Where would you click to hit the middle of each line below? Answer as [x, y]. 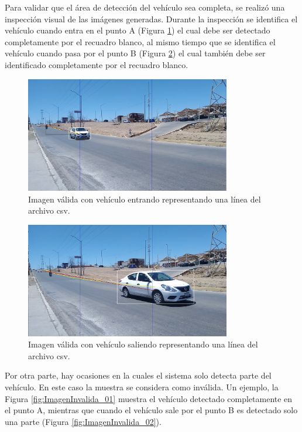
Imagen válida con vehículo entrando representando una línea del [145, 199]
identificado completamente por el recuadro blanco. [97, 64]
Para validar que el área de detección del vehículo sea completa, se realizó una [145, 7]
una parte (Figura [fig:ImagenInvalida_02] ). [83, 421]
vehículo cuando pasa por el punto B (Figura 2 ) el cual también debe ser [135, 53]
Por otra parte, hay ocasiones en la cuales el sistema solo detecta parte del [138, 375]
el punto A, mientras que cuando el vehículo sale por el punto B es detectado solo [151, 410]
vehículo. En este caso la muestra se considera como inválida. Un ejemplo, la [142, 387]
